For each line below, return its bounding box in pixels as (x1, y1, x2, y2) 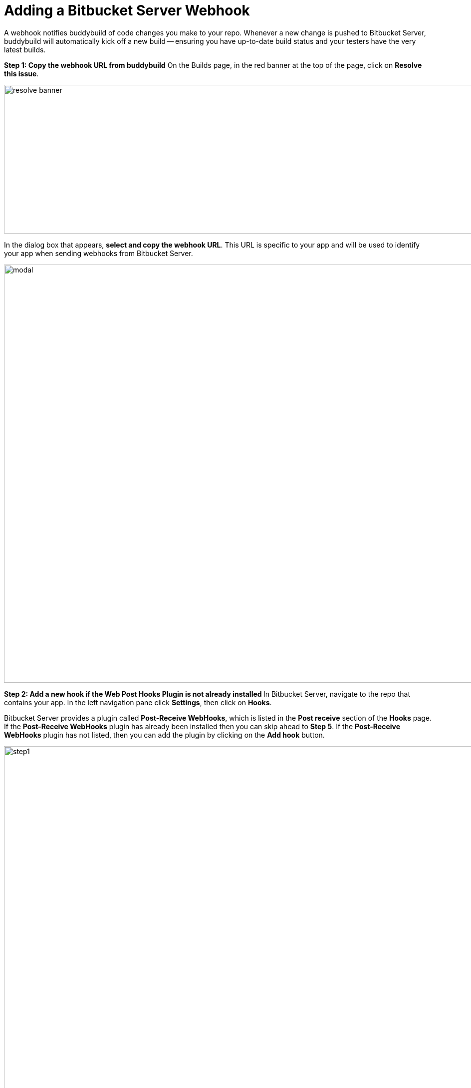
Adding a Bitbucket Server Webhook (4, 2, 250, 19)
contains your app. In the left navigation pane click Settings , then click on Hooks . (4, 698, 272, 707)
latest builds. (4, 45, 46, 54)
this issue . (4, 69, 39, 78)
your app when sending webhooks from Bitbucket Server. (4, 249, 193, 258)
